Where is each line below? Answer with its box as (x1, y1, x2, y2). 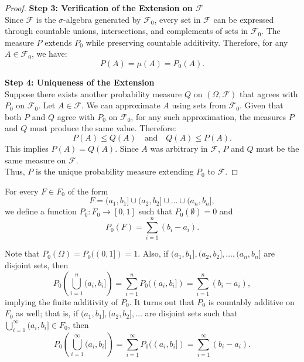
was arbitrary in (150, 142, 208, 154)
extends (45, 36, 72, 48)
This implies (5, 142, 49, 154)
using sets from (172, 99, 226, 111)
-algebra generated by (63, 13, 141, 25)
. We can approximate (81, 99, 160, 111)
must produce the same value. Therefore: (29, 122, 176, 134)
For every (5, 185, 39, 197)
